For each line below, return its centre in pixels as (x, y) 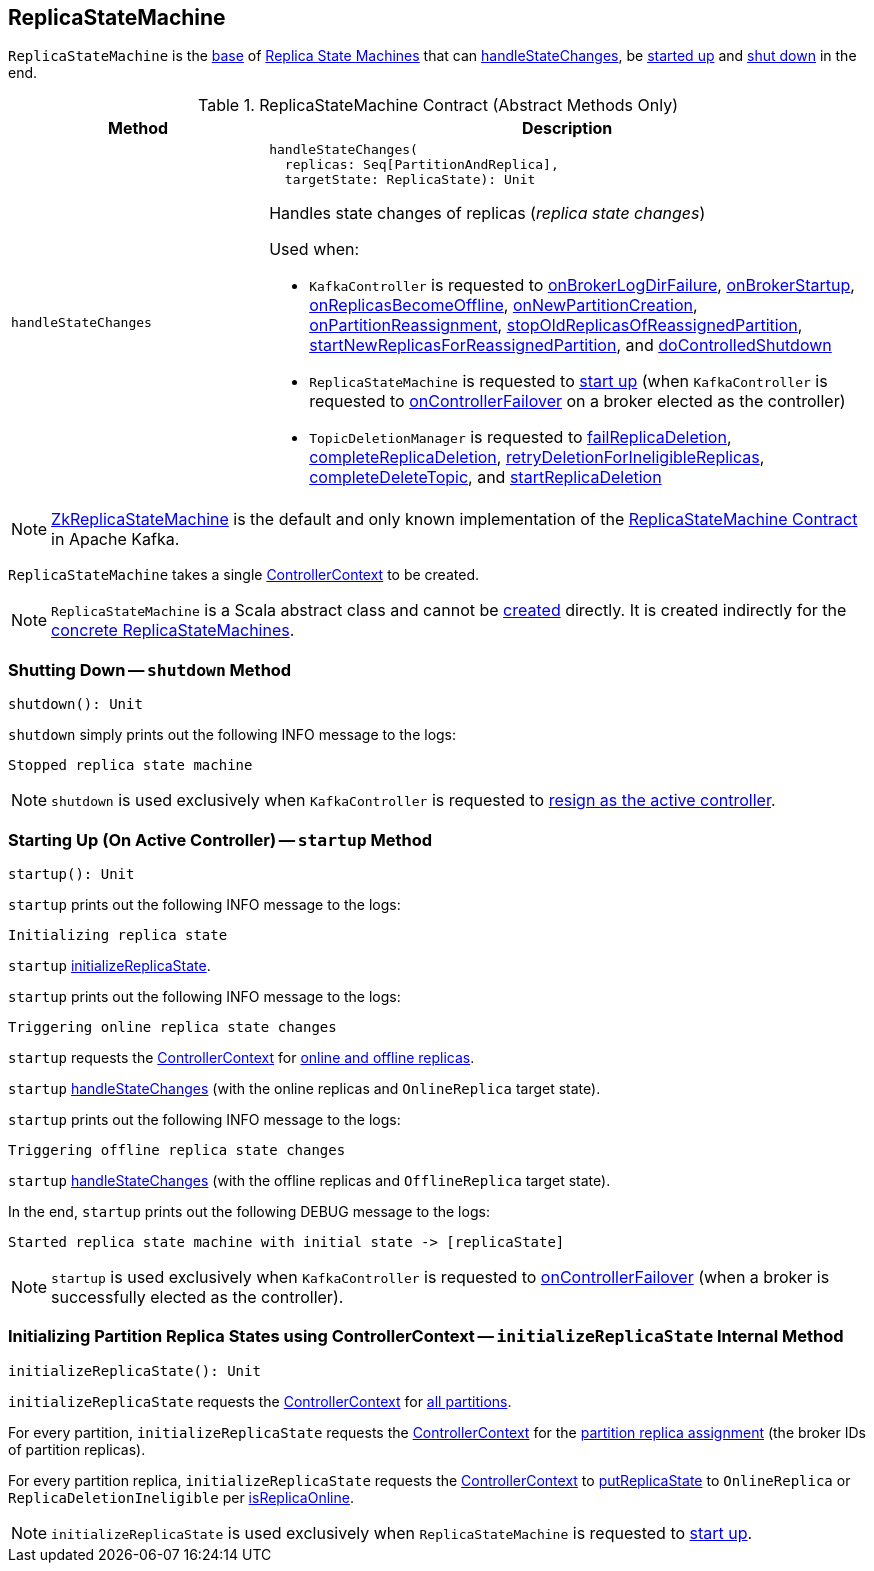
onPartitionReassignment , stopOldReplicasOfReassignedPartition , (556, 325)
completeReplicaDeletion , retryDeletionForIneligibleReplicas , (537, 457)
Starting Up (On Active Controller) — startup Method (220, 839)
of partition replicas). (77, 1449)
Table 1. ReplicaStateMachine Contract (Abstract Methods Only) (437, 105)
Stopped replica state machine (130, 765)
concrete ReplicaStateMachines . (173, 630)
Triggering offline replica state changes (177, 1149)
